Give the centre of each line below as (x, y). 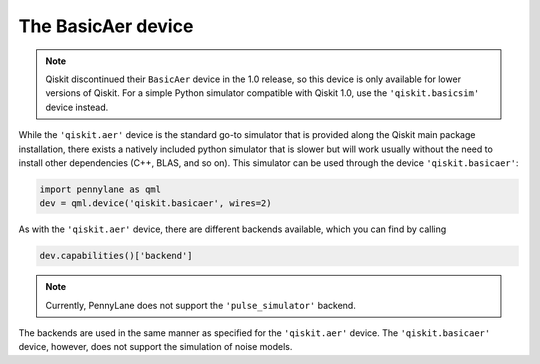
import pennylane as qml (100, 189)
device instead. (77, 107)
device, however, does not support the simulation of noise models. (155, 347)
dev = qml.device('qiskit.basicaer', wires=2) (155, 203)
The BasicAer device (106, 26)
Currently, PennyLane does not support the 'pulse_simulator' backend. (201, 305)
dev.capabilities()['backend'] (116, 256)
